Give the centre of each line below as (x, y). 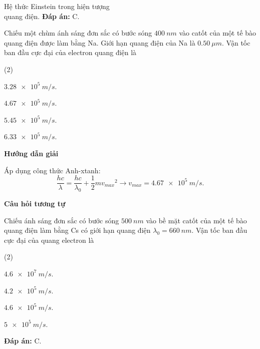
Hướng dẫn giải (31, 153)
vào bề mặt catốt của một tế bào (196, 220)
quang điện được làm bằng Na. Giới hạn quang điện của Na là (100, 42)
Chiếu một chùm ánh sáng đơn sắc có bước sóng (78, 33)
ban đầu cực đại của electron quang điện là (70, 52)
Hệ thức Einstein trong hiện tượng (57, 6)
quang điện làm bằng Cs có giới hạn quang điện (77, 230)
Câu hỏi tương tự (35, 203)
